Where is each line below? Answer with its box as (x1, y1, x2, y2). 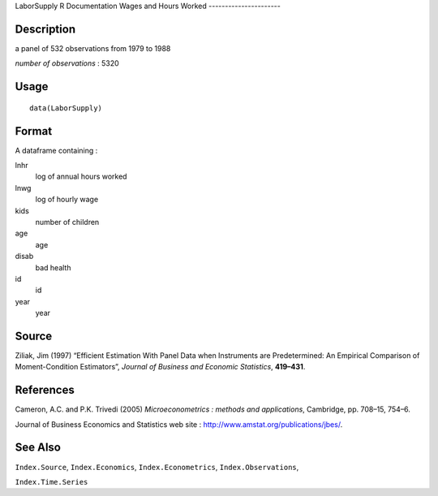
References (15, 383, 75, 397)
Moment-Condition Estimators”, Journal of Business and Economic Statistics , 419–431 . (15, 362, 306, 372)
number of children (35, 217, 100, 226)
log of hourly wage (35, 195, 99, 205)
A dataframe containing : (15, 145, 98, 155)
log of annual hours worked (35, 171, 127, 182)
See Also (15, 441, 61, 455)
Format (15, 124, 53, 138)
